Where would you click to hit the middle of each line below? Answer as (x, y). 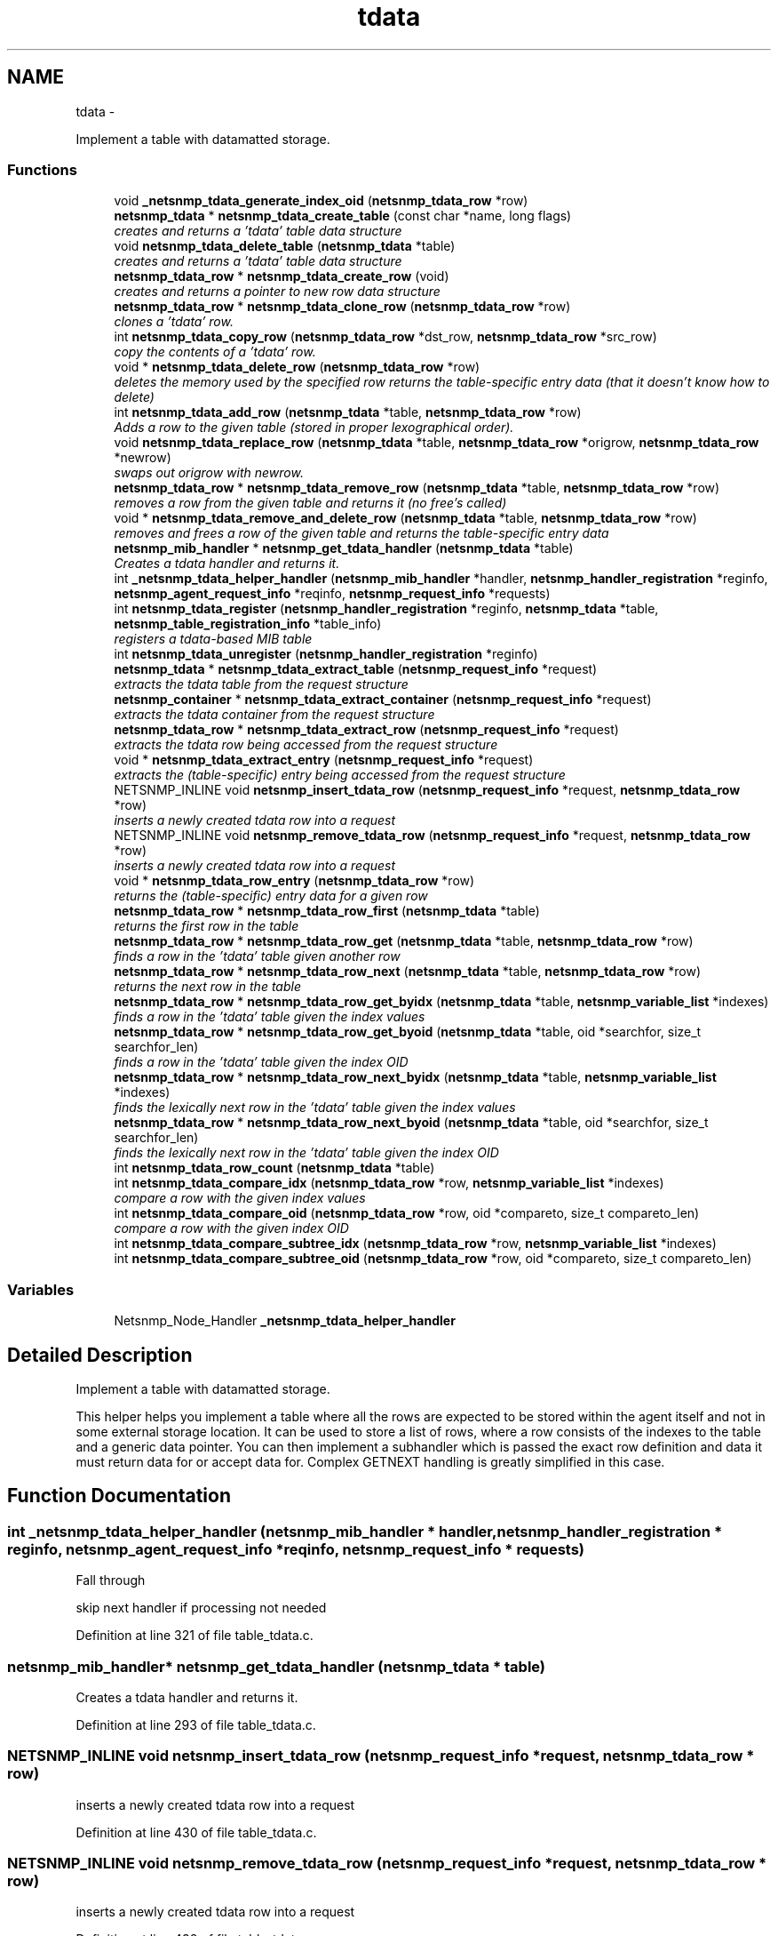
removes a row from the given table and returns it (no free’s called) (310, 503)
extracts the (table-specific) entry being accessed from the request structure (340, 775)
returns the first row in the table (206, 926)
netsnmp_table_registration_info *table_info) (248, 624)
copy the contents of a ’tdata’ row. (215, 352)
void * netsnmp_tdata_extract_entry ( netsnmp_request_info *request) (324, 760)
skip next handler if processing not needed (201, 1608)
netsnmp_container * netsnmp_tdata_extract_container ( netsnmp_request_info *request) (383, 700)
